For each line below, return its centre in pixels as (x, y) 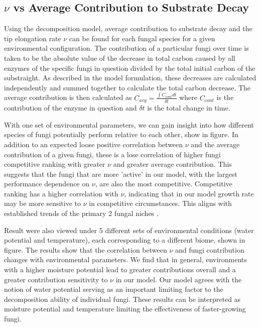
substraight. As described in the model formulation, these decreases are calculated (130, 78)
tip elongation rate (33, 38)
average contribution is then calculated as (68, 97)
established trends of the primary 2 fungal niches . (81, 213)
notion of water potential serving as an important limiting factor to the (114, 289)
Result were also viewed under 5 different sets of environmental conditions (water (129, 230)
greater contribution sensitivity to (56, 279)
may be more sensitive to (42, 203)
